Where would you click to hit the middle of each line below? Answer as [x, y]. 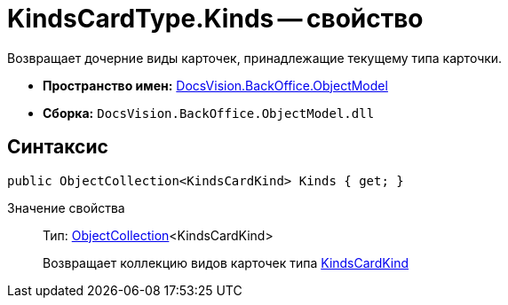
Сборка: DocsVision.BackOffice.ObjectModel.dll [209, 113]
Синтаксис [58, 147]
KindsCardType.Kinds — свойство [215, 19]
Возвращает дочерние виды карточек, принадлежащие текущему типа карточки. [255, 58]
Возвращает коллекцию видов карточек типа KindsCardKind [226, 262]
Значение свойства [66, 207]
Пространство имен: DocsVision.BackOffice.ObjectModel [215, 85]
